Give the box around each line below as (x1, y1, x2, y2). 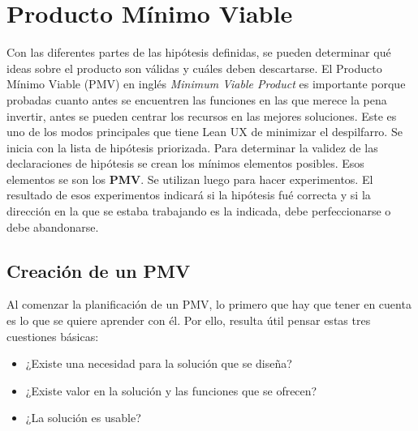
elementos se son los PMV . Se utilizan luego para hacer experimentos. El (6, 170, 373, 187)
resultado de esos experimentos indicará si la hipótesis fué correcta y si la (6, 186, 371, 203)
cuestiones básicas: (6, 327, 99, 344)
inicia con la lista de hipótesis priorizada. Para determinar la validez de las (6, 139, 378, 156)
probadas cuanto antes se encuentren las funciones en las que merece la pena (6, 91, 387, 108)
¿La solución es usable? (25, 409, 141, 426)
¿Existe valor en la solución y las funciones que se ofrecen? (25, 382, 317, 399)
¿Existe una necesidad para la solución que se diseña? (25, 355, 292, 372)
